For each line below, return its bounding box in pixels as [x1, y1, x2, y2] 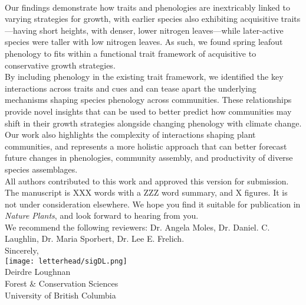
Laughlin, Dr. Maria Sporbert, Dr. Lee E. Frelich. [5, 232, 185, 245]
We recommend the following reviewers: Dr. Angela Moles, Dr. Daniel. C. [5, 220, 270, 233]
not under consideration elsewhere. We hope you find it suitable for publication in [5, 197, 301, 210]
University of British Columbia [5, 288, 116, 301]
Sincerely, [5, 244, 39, 257]
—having [5, 24, 37, 36]
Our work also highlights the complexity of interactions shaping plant [5, 128, 256, 141]
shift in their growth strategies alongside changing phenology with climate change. [5, 116, 302, 129]
